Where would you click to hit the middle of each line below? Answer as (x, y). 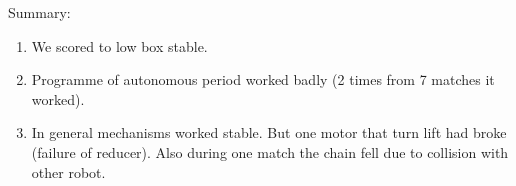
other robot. (68, 171)
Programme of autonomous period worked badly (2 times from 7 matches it (263, 79)
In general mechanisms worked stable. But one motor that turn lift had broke (269, 132)
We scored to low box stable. (119, 45)
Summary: (39, 12)
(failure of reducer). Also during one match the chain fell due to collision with (270, 151)
